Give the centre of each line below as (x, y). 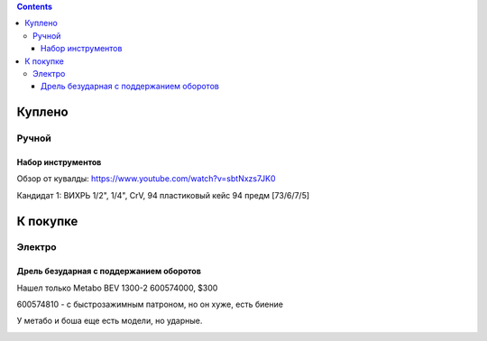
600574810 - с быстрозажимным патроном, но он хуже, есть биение (150, 304)
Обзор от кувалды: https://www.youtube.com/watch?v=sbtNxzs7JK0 (146, 179)
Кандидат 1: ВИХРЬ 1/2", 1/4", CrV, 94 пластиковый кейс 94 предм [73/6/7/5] (163, 195)
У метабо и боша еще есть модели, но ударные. (110, 321)
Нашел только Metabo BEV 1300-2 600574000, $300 (117, 288)
